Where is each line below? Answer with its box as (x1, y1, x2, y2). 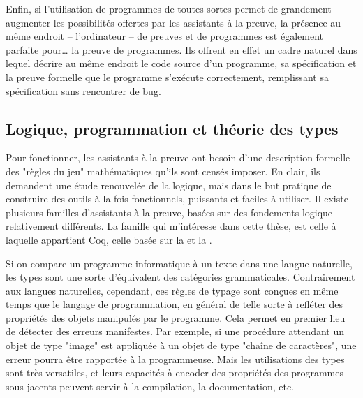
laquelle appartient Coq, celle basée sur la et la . (6, 232, 212, 246)
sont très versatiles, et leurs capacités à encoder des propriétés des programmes (6, 365, 343, 380)
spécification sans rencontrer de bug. (6, 83, 161, 98)
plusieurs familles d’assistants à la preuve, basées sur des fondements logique (6, 205, 333, 219)
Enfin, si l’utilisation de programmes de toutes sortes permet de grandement (6, 1, 332, 15)
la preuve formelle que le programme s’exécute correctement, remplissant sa (6, 69, 329, 84)
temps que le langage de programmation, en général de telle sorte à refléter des (6, 297, 343, 311)
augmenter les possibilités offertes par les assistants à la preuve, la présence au (6, 15, 341, 29)
